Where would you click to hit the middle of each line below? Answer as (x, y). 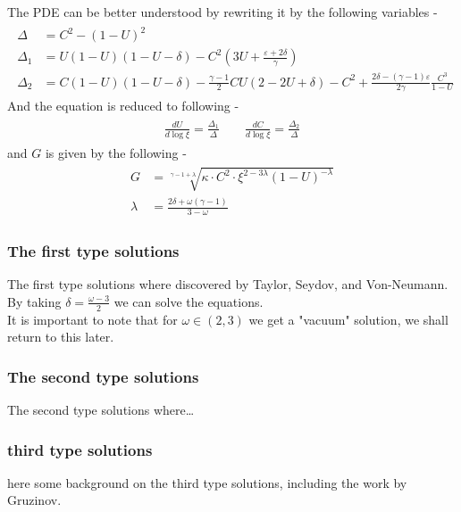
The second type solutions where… (101, 409)
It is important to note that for (92, 319)
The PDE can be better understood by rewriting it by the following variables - (222, 12)
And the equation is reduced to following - (123, 106)
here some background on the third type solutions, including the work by (207, 482)
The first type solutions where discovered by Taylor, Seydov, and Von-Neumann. (228, 284)
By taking (34, 301)
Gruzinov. (34, 500)
